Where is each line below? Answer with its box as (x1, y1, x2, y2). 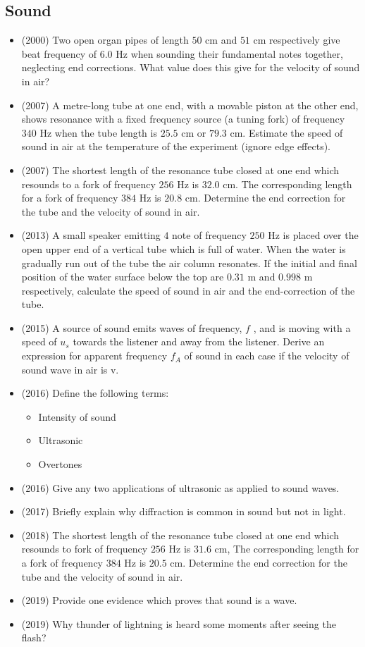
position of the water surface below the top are (21, 269, 224, 284)
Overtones (38, 457, 82, 472)
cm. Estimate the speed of (230, 125, 343, 140)
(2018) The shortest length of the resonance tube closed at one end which (21, 527, 340, 542)
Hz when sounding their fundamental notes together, (116, 46, 343, 61)
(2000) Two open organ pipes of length (21, 32, 189, 47)
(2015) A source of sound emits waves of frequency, (21, 320, 242, 335)
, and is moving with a (253, 320, 351, 335)
